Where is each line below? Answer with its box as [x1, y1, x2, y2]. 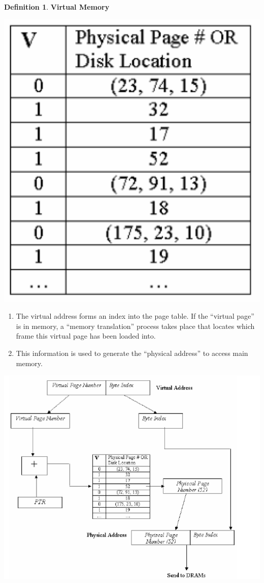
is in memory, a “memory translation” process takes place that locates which [16, 320, 255, 331]
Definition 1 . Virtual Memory [4, 2, 110, 12]
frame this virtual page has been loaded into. [16, 330, 156, 341]
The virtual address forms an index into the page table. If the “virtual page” [16, 311, 254, 321]
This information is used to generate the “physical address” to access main [16, 348, 248, 358]
